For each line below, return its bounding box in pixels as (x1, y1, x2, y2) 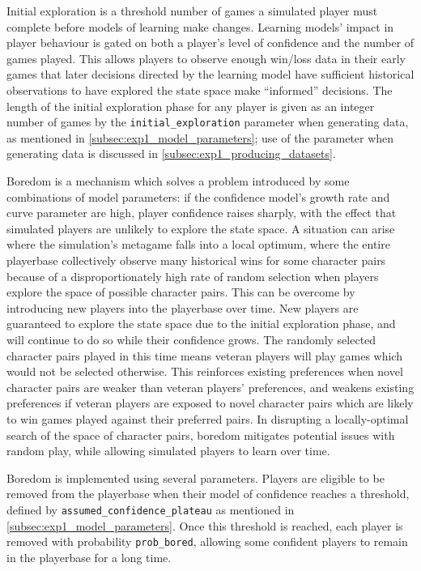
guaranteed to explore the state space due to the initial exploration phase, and (6, 315, 396, 332)
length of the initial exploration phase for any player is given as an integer (6, 97, 375, 114)
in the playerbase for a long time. (6, 548, 172, 565)
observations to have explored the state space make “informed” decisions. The (6, 81, 393, 98)
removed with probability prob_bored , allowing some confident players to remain (6, 533, 408, 550)
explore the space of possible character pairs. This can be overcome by (6, 283, 355, 300)
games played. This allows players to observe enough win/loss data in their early (6, 49, 406, 66)
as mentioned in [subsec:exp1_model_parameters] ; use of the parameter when (6, 129, 394, 146)
